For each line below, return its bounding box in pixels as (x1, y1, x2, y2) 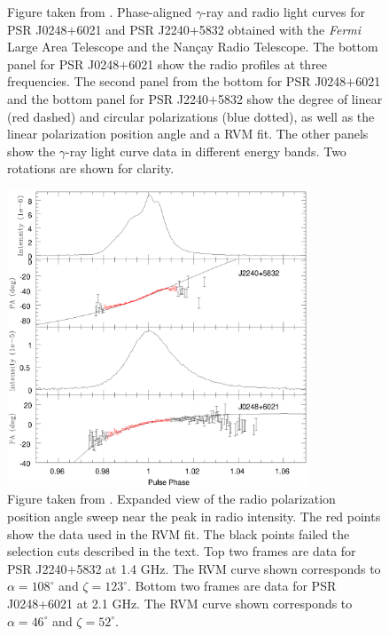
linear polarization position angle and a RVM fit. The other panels (7, 124, 369, 143)
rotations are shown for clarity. (7, 159, 175, 178)
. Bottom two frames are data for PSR (127, 576, 337, 595)
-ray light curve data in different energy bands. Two (66, 141, 346, 160)
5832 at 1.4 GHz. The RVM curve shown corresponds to (76, 559, 381, 577)
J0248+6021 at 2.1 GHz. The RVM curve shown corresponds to (7, 593, 353, 612)
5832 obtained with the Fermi (198, 20, 362, 38)
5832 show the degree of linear (217, 89, 383, 107)
